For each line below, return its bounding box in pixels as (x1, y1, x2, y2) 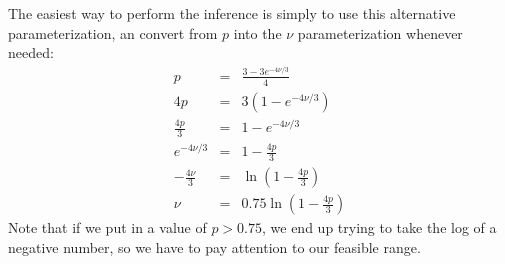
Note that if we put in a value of (8, 217, 207, 238)
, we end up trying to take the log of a (262, 217, 497, 238)
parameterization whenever (297, 22, 463, 43)
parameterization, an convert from (8, 22, 218, 43)
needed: (8, 42, 54, 63)
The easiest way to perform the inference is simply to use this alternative (8, 3, 456, 23)
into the (233, 22, 282, 43)
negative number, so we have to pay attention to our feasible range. (8, 236, 421, 257)
